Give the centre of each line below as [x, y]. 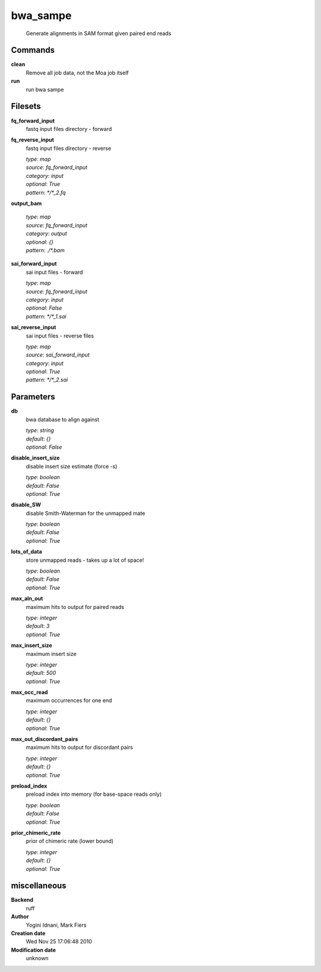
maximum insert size [51, 654]
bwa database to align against [62, 419]
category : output [47, 234]
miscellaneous [39, 886]
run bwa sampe [45, 89]
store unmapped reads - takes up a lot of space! [85, 560]
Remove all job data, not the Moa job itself [77, 73]
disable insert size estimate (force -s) [72, 466]
